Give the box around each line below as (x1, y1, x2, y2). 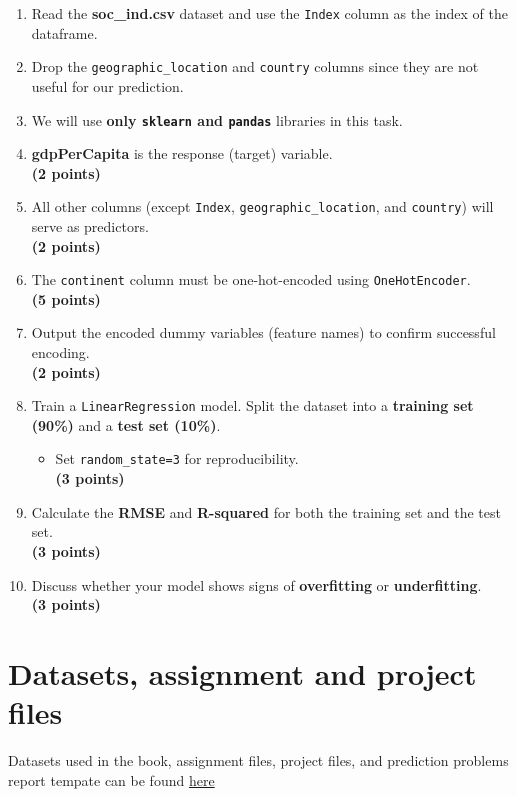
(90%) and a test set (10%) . (31, 414, 221, 435)
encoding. (31, 342, 90, 363)
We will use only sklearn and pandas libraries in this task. (31, 109, 403, 130)
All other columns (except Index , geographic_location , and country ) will (31, 196, 494, 217)
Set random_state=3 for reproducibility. (55, 448, 299, 469)
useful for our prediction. (31, 75, 184, 96)
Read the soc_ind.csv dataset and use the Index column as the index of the (31, 3, 509, 23)
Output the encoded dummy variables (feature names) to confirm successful (31, 322, 496, 343)
